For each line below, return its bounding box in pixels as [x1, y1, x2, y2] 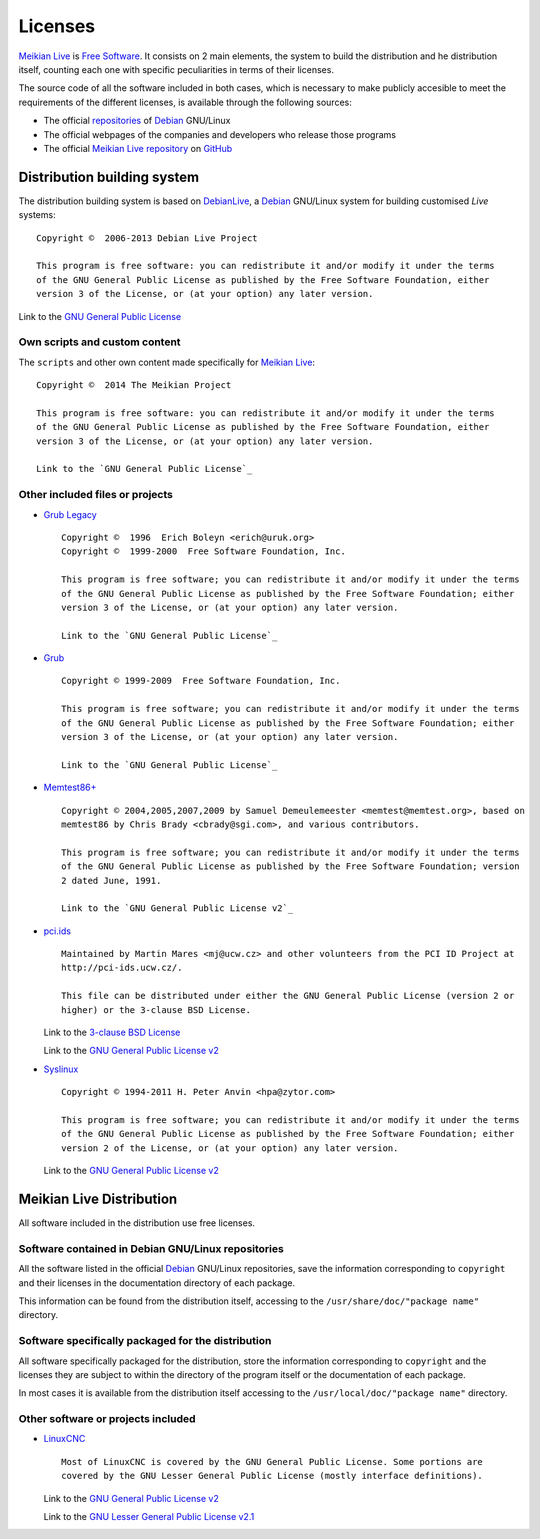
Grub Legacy [43, 508, 97, 520]
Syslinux [43, 1063, 79, 1075]
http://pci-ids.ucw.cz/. [61, 962, 183, 974]
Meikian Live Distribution [18, 1190, 178, 1207]
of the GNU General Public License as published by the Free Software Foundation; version [61, 861, 520, 872]
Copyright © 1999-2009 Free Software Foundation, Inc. [61, 675, 341, 687]
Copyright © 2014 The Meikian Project [36, 380, 232, 391]
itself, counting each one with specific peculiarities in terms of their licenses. [18, 63, 335, 75]
